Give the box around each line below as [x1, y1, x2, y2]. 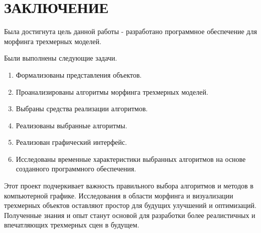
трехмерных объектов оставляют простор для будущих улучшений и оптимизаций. [4, 200, 256, 210]
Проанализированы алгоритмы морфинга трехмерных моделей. [16, 86, 208, 97]
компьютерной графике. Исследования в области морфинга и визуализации [4, 190, 233, 200]
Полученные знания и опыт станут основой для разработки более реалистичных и [4, 209, 255, 220]
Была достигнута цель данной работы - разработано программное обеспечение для [4, 26, 257, 37]
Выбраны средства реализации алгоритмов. [16, 103, 148, 114]
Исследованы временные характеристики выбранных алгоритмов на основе [16, 153, 246, 164]
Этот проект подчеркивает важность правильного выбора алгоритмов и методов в [4, 180, 253, 191]
